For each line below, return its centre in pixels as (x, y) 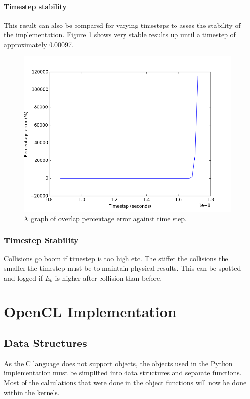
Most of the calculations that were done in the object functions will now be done (125, 382)
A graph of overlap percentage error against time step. (105, 218)
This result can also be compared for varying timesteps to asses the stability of (122, 25)
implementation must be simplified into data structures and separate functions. (123, 373)
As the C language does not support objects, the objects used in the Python (118, 363)
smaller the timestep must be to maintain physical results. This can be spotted (123, 268)
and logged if (23, 278)
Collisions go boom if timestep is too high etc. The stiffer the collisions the (116, 258)
